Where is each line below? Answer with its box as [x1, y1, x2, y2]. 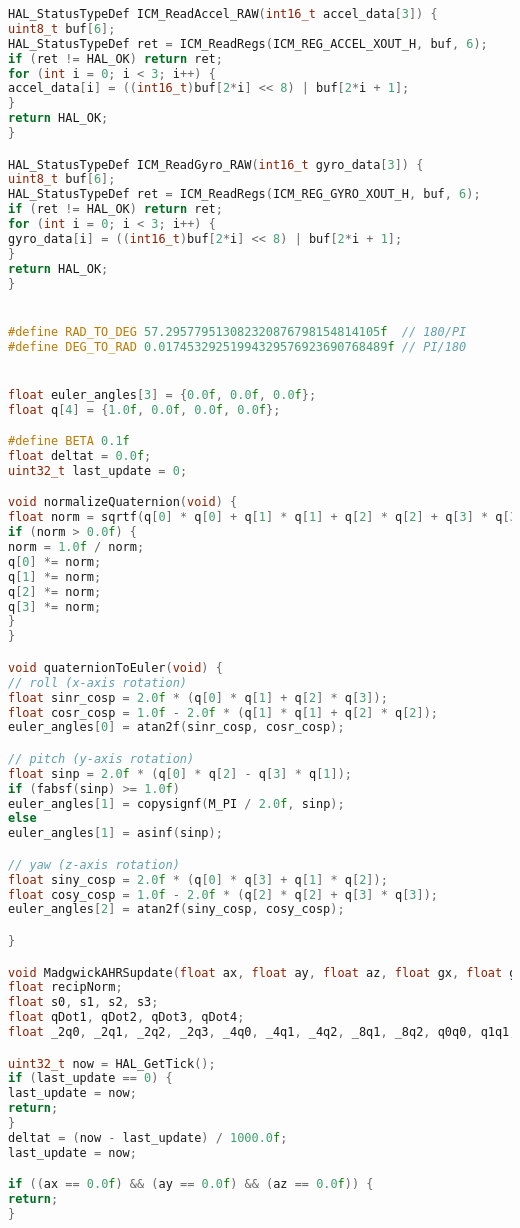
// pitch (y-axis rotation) [8, 751, 195, 766]
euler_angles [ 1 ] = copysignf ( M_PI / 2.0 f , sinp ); [8, 796, 345, 811]
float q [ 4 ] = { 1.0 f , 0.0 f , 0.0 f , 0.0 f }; [8, 402, 281, 417]
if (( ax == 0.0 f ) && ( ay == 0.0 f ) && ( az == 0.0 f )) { [8, 1177, 374, 1192]
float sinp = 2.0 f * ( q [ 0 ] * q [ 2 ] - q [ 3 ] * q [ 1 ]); [8, 766, 352, 781]
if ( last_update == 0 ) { [8, 1071, 173, 1086]
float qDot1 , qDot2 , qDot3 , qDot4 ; [8, 1010, 245, 1025]
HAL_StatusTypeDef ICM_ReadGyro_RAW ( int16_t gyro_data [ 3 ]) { [8, 157, 424, 172]
